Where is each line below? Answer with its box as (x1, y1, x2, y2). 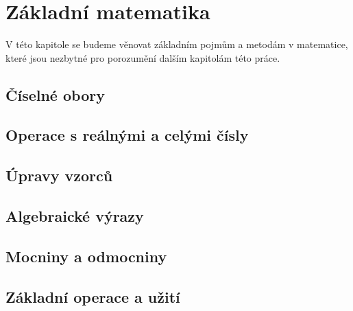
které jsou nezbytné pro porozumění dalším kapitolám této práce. (5, 50, 280, 65)
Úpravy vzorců (5, 165, 113, 186)
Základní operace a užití (5, 286, 180, 307)
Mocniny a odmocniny (5, 245, 167, 266)
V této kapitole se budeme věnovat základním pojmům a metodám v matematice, (5, 37, 348, 51)
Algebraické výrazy (5, 205, 144, 227)
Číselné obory (5, 84, 105, 105)
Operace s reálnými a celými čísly (5, 124, 249, 146)
